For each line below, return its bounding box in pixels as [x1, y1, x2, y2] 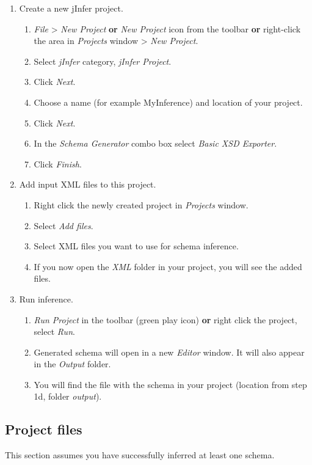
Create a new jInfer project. [19, 2, 123, 14]
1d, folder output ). [34, 390, 102, 403]
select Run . [34, 325, 75, 338]
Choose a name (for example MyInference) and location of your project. [34, 95, 303, 108]
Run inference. [19, 292, 73, 305]
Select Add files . [34, 219, 93, 232]
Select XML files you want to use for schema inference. [34, 240, 239, 252]
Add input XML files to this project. [19, 178, 156, 191]
